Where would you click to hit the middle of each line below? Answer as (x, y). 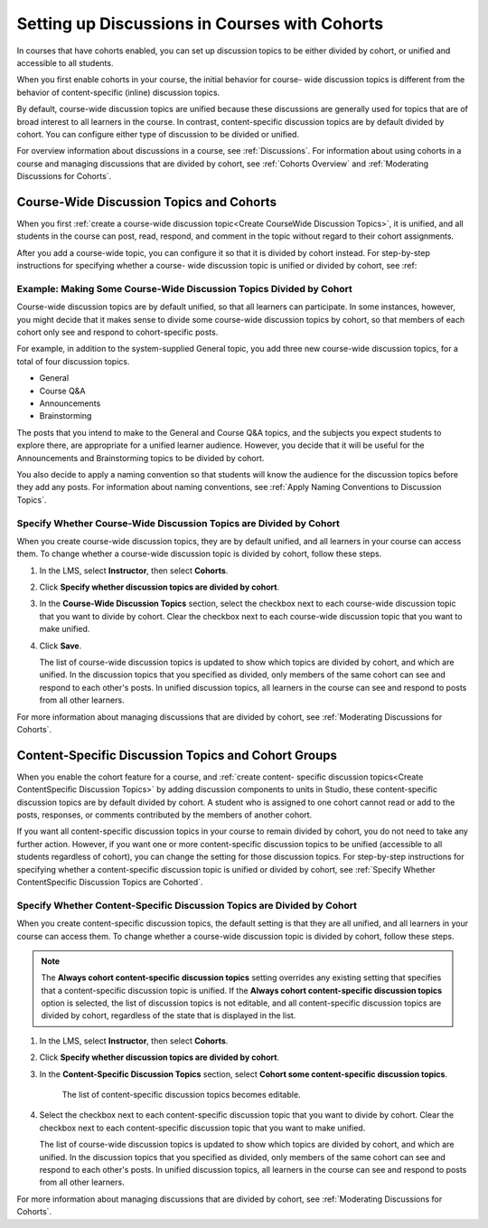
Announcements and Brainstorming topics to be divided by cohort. (141, 458)
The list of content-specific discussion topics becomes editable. (182, 1095)
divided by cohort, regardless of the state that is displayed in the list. (169, 1015)
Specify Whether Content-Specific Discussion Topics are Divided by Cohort (187, 905)
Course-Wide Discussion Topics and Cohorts (147, 202)
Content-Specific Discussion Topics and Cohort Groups (177, 755)
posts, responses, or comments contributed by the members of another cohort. (164, 815)
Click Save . (61, 646)
